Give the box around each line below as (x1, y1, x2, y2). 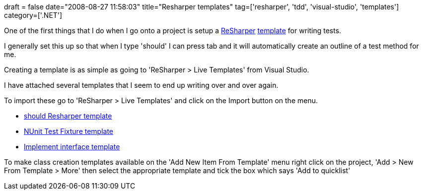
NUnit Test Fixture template (24, 127, 114, 135)
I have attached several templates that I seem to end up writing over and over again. (4, 81, 279, 89)
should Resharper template (24, 112, 112, 120)
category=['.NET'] (4, 11, 63, 19)
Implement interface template (24, 142, 120, 151)
